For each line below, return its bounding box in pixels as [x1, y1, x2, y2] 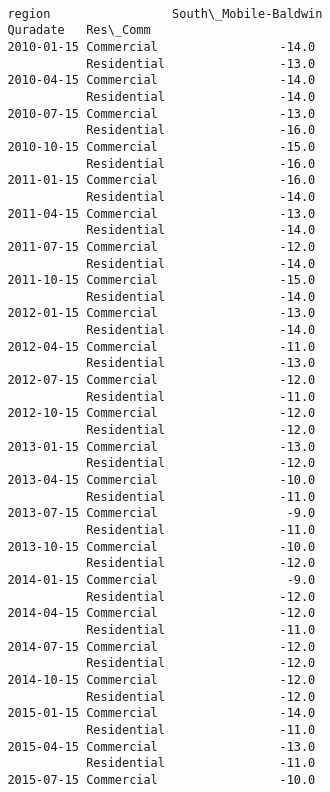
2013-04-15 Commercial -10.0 [7, 473, 316, 488]
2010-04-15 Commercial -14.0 [7, 73, 316, 88]
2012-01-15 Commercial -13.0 [7, 306, 316, 321]
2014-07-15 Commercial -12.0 [7, 639, 316, 654]
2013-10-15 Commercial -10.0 [7, 539, 316, 554]
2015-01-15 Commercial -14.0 [7, 706, 316, 721]
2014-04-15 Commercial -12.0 [7, 606, 316, 621]
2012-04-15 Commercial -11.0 [7, 339, 316, 354]
